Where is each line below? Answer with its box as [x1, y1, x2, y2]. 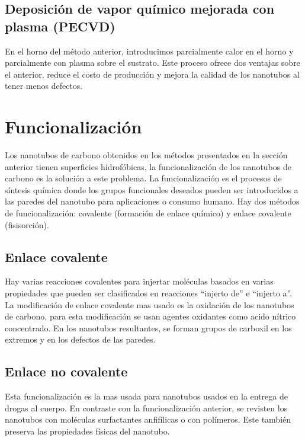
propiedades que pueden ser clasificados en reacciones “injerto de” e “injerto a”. [5, 287, 293, 299]
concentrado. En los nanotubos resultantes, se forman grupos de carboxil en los [5, 321, 292, 334]
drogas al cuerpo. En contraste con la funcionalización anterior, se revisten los [5, 401, 288, 414]
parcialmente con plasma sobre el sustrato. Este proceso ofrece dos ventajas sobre [5, 56, 300, 69]
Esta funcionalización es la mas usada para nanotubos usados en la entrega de [5, 390, 288, 402]
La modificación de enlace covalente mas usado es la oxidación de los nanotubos [5, 298, 294, 311]
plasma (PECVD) [5, 17, 115, 35]
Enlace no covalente [5, 362, 128, 381]
